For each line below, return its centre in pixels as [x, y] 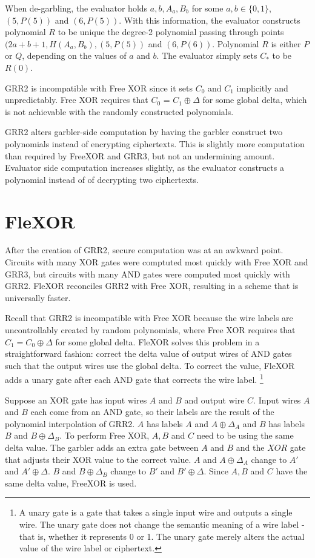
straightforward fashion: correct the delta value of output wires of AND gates [148, 354]
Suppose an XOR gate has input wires [76, 400]
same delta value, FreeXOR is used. [71, 483]
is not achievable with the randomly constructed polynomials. [119, 111]
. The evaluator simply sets [207, 55]
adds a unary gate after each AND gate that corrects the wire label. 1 [134, 379]
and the [250, 447]
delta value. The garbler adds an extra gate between [102, 447]
